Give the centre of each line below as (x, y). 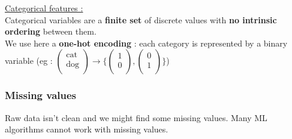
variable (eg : (29, 61)
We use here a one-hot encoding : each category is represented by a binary (146, 43)
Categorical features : (44, 8)
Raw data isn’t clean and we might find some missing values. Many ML (136, 117)
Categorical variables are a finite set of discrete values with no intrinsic (141, 19)
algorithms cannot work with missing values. (87, 129)
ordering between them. (51, 31)
